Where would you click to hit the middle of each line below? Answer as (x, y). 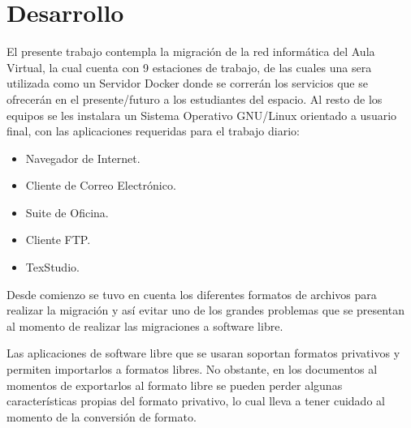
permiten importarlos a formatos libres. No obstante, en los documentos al (192, 369)
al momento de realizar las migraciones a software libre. (145, 325)
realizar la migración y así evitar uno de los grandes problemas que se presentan (205, 310)
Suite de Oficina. (67, 212)
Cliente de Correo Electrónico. (101, 185)
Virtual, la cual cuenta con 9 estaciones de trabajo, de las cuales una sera (189, 67)
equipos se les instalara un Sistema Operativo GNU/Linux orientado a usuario (202, 115)
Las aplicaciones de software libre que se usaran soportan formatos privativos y (203, 353)
